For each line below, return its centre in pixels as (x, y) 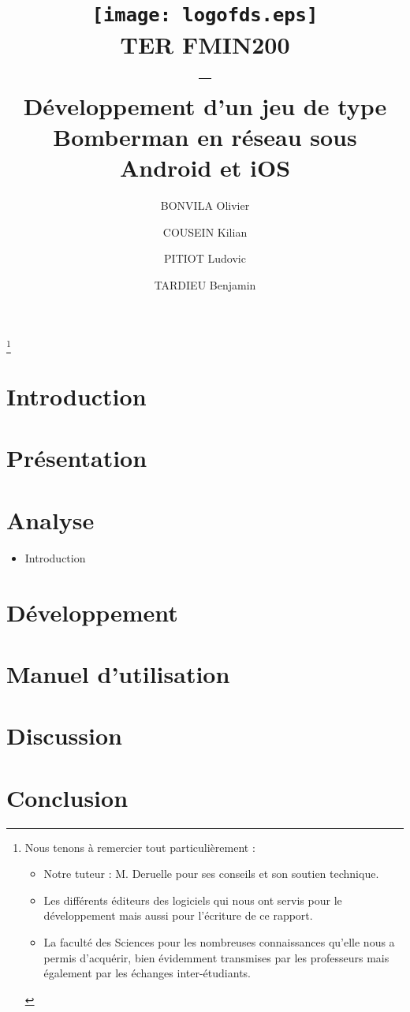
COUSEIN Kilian (205, 232)
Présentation (77, 458)
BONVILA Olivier (205, 205)
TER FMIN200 (205, 44)
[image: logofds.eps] (205, 15)
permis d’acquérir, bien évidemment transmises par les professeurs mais (216, 957)
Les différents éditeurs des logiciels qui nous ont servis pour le (193, 900)
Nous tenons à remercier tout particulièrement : (140, 847)
